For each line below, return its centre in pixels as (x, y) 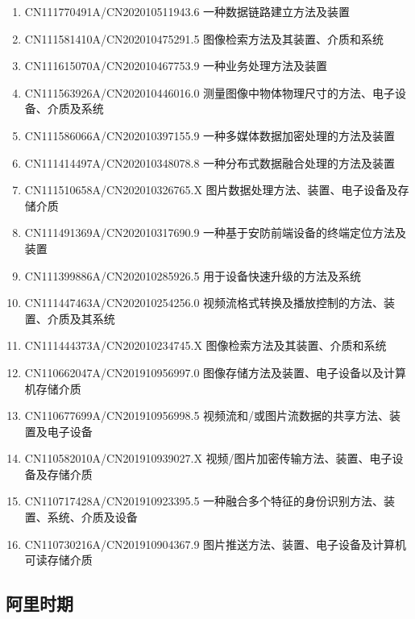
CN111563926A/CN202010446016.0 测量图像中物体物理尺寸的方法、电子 (210, 92)
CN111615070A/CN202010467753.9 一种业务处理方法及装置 (176, 66)
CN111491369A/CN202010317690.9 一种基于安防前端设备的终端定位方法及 (216, 233)
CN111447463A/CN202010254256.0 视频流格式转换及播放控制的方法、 (204, 303)
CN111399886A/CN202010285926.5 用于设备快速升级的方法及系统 (193, 275)
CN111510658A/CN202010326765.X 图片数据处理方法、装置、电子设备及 (211, 190)
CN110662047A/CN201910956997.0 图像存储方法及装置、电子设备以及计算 (216, 372)
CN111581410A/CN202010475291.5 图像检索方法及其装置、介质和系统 (204, 38)
